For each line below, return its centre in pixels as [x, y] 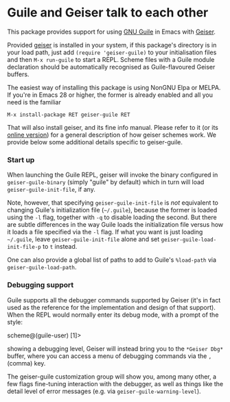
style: [15, 322]
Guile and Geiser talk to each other [108, 13]
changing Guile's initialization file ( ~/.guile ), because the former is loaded [112, 210]
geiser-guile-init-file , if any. [51, 190]
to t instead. [60, 247]
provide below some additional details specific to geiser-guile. [95, 142]
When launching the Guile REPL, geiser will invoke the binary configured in [113, 175]
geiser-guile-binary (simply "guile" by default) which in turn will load [106, 182]
